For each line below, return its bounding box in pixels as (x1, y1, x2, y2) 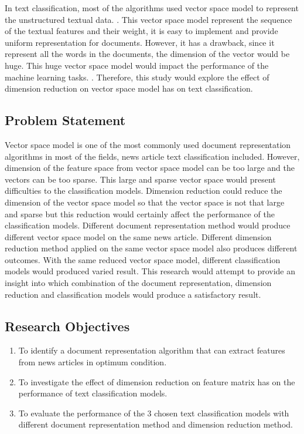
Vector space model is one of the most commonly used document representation (5, 138, 291, 150)
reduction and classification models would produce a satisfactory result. (5, 288, 261, 300)
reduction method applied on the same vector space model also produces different (5, 242, 298, 254)
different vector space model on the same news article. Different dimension (5, 230, 272, 243)
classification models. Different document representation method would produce (5, 219, 291, 231)
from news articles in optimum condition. (18, 356, 167, 368)
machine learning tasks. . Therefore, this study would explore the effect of (5, 70, 269, 83)
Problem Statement (5, 111, 126, 129)
